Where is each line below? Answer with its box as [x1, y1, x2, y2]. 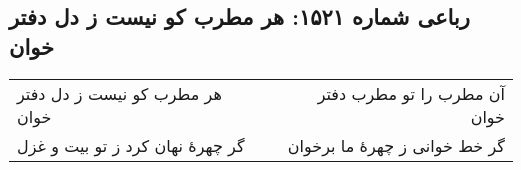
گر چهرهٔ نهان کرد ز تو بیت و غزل [17, 133, 245, 157]
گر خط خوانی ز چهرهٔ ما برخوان [287, 133, 505, 157]
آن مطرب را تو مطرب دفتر [317, 81, 505, 105]
